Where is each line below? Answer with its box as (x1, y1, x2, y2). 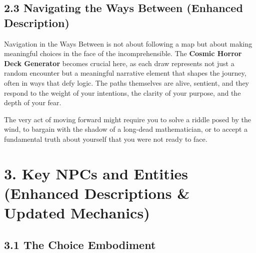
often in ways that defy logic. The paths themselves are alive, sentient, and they (4, 77, 249, 88)
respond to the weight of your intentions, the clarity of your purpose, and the (4, 87, 241, 98)
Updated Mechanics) (4, 202, 150, 223)
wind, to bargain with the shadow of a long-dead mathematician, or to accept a (4, 124, 248, 134)
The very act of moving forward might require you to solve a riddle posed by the (4, 114, 251, 124)
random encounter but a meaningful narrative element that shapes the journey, (4, 68, 246, 78)
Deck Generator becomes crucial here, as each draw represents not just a (4, 58, 234, 68)
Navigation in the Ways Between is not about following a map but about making (4, 38, 252, 49)
